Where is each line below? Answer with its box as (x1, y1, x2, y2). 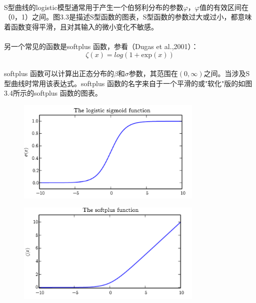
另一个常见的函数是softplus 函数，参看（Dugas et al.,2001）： (4, 41, 198, 51)
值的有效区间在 (199, 2, 248, 12)
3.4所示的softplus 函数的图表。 (4, 88, 102, 98)
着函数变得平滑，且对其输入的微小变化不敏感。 (4, 21, 158, 32)
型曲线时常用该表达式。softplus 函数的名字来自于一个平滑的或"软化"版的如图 (4, 78, 252, 88)
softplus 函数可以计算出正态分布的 (4, 68, 114, 79)
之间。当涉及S (203, 68, 250, 79)
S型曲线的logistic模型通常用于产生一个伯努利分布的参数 (4, 2, 183, 12)
